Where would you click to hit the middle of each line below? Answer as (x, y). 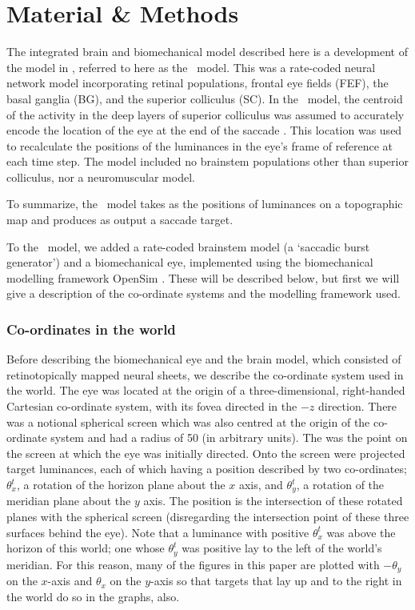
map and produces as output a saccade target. (120, 220)
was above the (361, 532)
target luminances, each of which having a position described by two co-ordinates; (207, 469)
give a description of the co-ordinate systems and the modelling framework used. (204, 293)
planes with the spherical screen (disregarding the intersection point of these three (208, 517)
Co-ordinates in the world (91, 329)
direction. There (357, 406)
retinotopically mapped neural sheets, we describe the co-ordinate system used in (205, 374)
